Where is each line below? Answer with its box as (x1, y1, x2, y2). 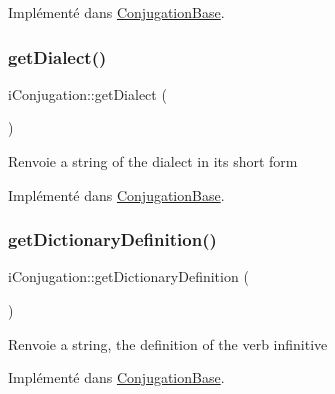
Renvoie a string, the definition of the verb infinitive (8, 333, 328, 354)
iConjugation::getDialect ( (8, 83, 167, 104)
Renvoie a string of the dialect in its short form (8, 151, 298, 171)
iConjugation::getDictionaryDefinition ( (8, 266, 249, 287)
